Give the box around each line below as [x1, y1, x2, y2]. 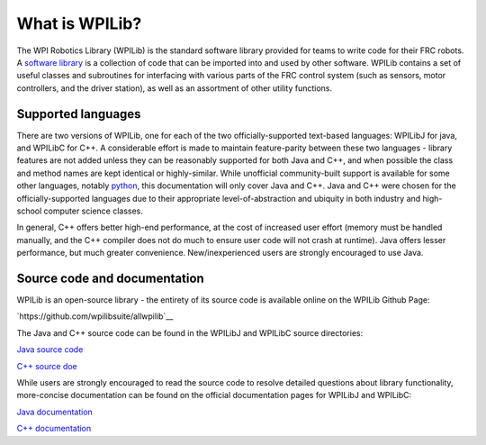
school [16, 205, 42, 216]
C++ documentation [16, 423, 92, 434]
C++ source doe [16, 360, 78, 371]
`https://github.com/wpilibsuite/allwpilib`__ [16, 311, 174, 322]
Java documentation [16, 406, 94, 417]
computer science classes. [43, 205, 144, 216]
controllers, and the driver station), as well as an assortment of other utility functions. [16, 82, 333, 94]
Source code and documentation [16, 270, 204, 286]
